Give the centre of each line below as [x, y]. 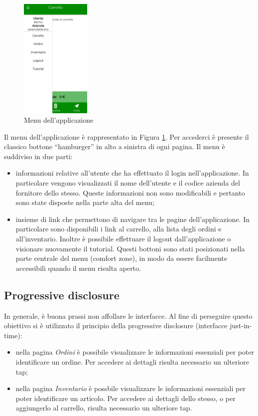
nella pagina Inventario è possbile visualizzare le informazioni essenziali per [130, 388]
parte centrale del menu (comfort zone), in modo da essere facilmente [121, 258]
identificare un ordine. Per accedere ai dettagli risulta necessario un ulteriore [132, 362]
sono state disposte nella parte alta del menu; [85, 202]
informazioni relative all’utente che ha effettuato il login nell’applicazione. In [132, 173]
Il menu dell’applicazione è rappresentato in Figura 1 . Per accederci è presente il [127, 136]
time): [13, 335]
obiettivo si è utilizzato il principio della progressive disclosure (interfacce [116, 325]
